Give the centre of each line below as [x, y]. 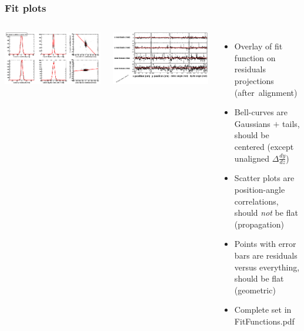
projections [254, 81]
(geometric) [255, 290]
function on [255, 57]
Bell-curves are [261, 112]
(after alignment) [266, 92]
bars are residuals [266, 255]
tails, [291, 123]
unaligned [252, 158]
